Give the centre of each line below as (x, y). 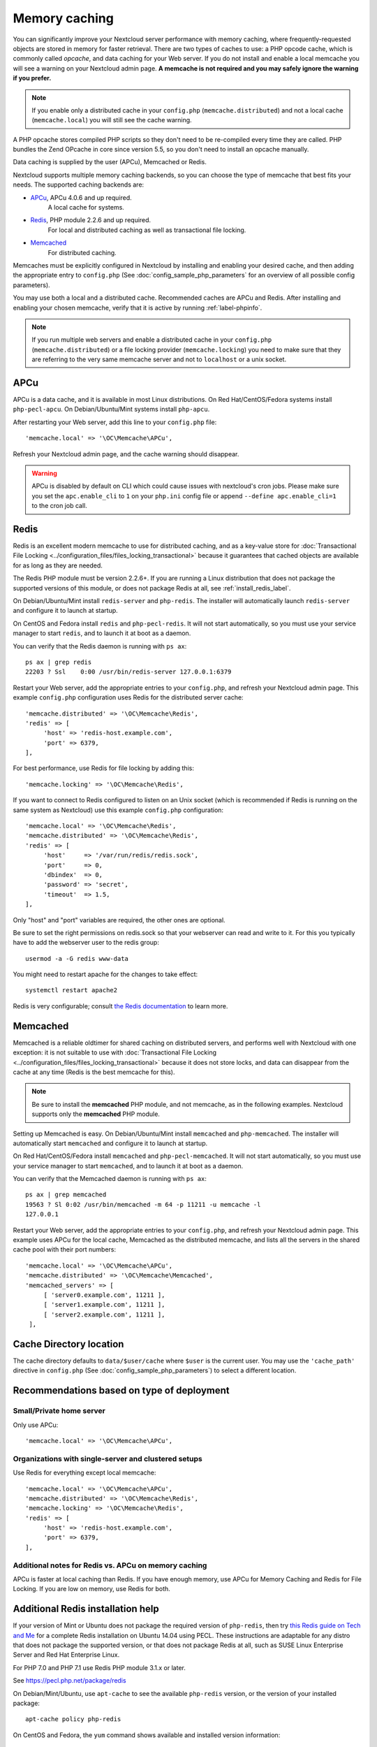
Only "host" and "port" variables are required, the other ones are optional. (119, 920)
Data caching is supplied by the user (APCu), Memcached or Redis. (110, 162)
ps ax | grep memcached (66, 1195)
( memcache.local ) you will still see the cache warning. (112, 120)
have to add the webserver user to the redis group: (86, 943)
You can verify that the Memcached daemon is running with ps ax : (110, 1179)
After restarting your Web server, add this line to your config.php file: (115, 422)
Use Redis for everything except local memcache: (84, 1473)
